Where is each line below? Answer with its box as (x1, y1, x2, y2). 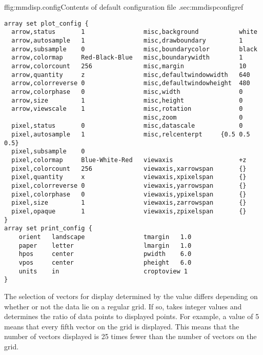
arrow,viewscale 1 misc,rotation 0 (11, 105, 243, 113)
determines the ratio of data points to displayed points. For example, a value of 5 (4, 311, 259, 322)
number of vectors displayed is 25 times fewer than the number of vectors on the (4, 331, 257, 342)
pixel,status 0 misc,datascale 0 (11, 122, 243, 130)
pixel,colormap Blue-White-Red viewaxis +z (11, 156, 247, 164)
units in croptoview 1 (18, 267, 188, 275)
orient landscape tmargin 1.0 (18, 233, 192, 241)
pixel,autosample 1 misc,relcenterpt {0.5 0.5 (11, 131, 250, 139)
